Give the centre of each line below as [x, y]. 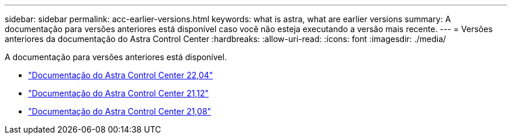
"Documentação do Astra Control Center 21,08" [120, 111]
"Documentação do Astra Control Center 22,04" [121, 75]
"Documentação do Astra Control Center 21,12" [118, 93]
